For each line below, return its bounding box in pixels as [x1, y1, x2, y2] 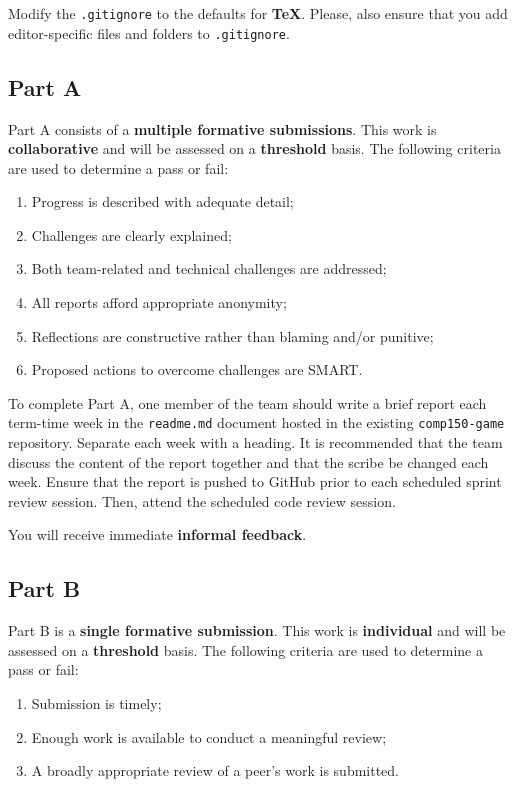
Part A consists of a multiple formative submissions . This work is [8, 118, 437, 139]
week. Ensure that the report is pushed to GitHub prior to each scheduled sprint [8, 471, 502, 492]
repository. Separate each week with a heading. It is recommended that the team [8, 432, 503, 453]
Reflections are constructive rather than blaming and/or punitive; [31, 325, 434, 346]
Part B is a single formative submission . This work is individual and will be [8, 620, 506, 641]
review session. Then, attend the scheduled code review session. [8, 490, 396, 511]
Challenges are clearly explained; [31, 224, 232, 245]
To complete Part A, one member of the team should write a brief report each [8, 392, 487, 413]
